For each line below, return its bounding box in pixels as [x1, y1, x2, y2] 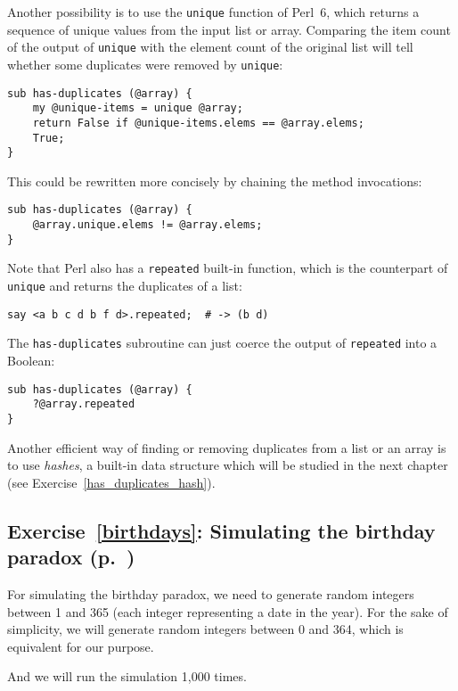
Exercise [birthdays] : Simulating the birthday [7, 516, 436, 544]
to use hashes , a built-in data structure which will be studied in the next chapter [7, 456, 448, 474]
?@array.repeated [32, 398, 135, 411]
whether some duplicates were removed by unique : [7, 54, 283, 73]
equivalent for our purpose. [7, 637, 154, 655]
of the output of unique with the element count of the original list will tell [7, 37, 413, 56]
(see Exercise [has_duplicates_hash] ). [7, 473, 216, 491]
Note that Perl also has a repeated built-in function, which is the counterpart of [7, 259, 448, 277]
